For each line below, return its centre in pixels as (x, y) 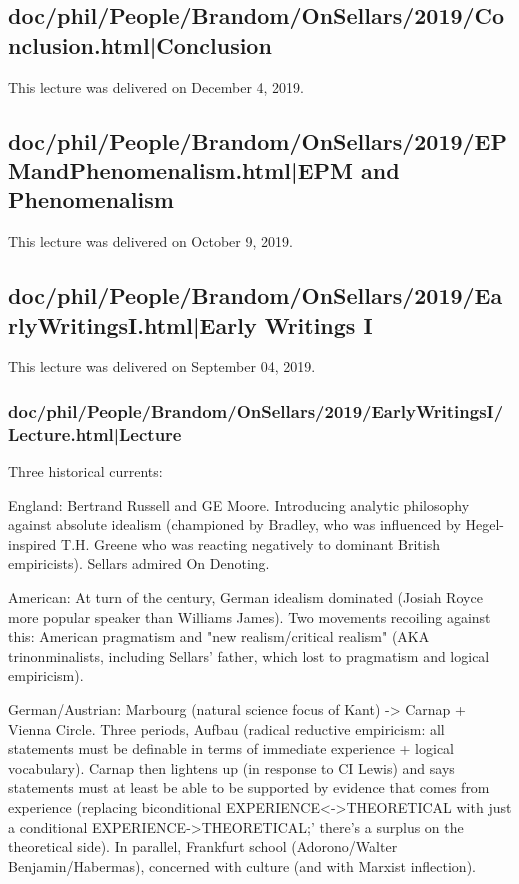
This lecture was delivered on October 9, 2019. (150, 241)
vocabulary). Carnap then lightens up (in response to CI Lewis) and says (231, 767)
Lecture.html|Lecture (95, 433)
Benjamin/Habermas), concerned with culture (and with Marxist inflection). (242, 865)
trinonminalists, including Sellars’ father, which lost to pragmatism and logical (249, 655)
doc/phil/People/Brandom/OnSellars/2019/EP (257, 140)
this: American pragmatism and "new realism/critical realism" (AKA (219, 636)
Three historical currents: (85, 471)
